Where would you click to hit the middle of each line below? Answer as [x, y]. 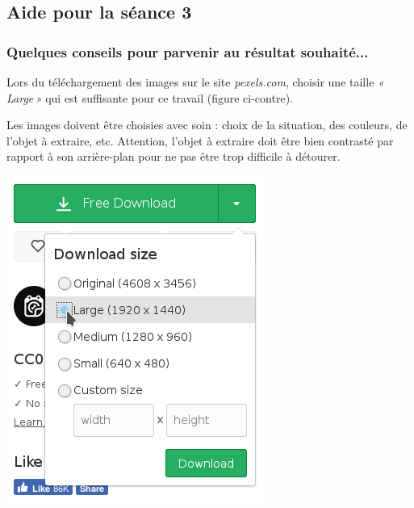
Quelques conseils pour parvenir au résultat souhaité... [188, 51]
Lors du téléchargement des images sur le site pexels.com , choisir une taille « [195, 82]
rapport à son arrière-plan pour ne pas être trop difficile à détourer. [174, 156]
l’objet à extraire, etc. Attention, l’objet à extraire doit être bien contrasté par [200, 140]
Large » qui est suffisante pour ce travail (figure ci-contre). [150, 97]
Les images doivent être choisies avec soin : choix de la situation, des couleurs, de [207, 125]
